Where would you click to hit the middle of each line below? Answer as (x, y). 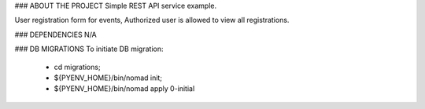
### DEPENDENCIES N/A (56, 35)
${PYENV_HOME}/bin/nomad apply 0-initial (124, 89)
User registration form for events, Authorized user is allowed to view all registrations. (152, 20)
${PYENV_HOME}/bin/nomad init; (108, 78)
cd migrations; (78, 67)
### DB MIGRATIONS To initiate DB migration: (89, 49)
